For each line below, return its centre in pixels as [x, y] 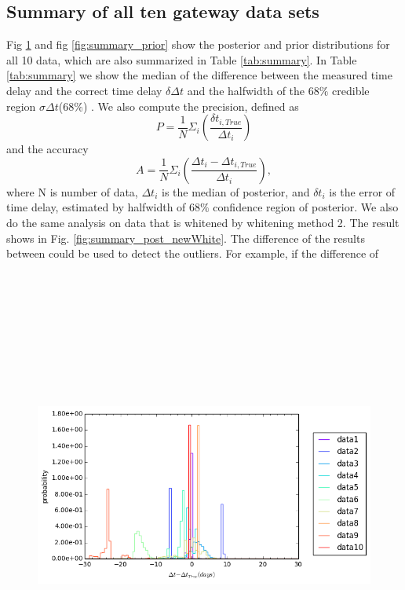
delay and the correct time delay [84, 90]
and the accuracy [47, 149]
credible [351, 90]
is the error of [362, 191]
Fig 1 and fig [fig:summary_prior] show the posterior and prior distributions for [198, 44]
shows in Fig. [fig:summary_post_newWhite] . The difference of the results [186, 238]
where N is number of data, [72, 191]
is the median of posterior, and [236, 191]
